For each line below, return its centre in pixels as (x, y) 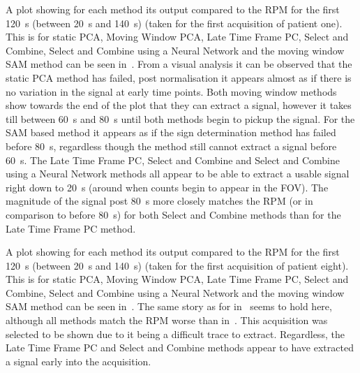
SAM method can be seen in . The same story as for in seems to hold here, (169, 306)
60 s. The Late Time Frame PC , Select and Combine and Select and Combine (173, 160)
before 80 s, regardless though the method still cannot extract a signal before (171, 146)
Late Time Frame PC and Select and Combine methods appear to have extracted (180, 348)
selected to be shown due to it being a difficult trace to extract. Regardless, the (175, 334)
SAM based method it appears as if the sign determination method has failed (171, 132)
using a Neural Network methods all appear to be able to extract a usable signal (178, 174)
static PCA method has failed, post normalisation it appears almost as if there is (179, 77)
